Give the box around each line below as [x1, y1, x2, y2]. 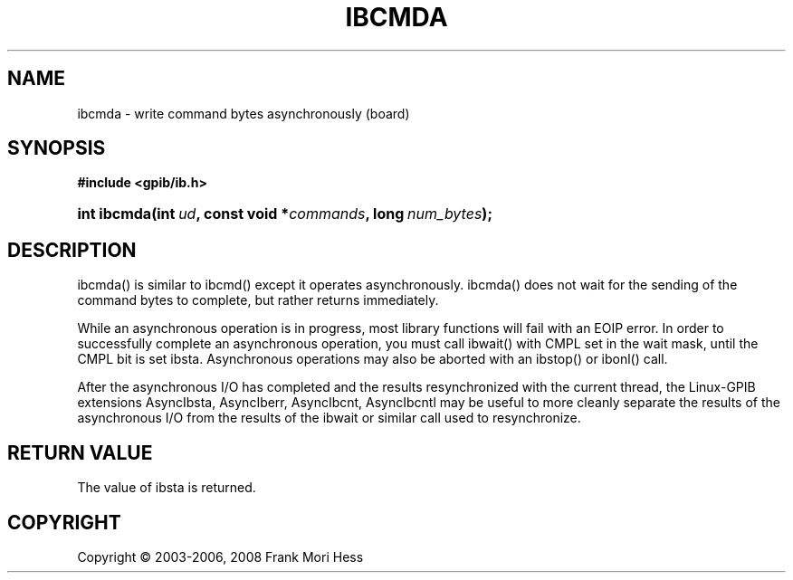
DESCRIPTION [7, 238, 137, 261]
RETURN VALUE [7, 441, 153, 464]
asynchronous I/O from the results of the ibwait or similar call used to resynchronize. [77, 410, 581, 426]
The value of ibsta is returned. [77, 480, 256, 496]
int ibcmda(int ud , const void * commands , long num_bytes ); [77, 204, 492, 223]
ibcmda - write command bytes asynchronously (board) [77, 105, 410, 121]
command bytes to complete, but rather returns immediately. [77, 292, 439, 309]
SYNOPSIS [7, 137, 106, 160]
